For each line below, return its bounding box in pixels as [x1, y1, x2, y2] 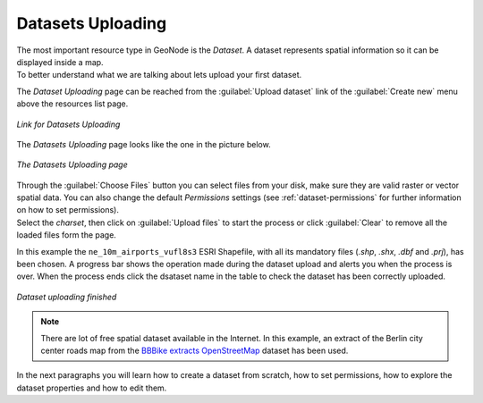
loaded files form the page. [16, 230, 116, 240]
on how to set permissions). [16, 205, 120, 215]
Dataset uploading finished [16, 291, 117, 302]
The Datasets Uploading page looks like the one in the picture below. [16, 139, 272, 149]
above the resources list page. [16, 98, 129, 109]
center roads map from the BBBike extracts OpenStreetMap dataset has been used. [40, 345, 349, 356]
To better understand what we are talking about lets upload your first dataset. [16, 70, 302, 80]
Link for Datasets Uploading [16, 119, 121, 130]
